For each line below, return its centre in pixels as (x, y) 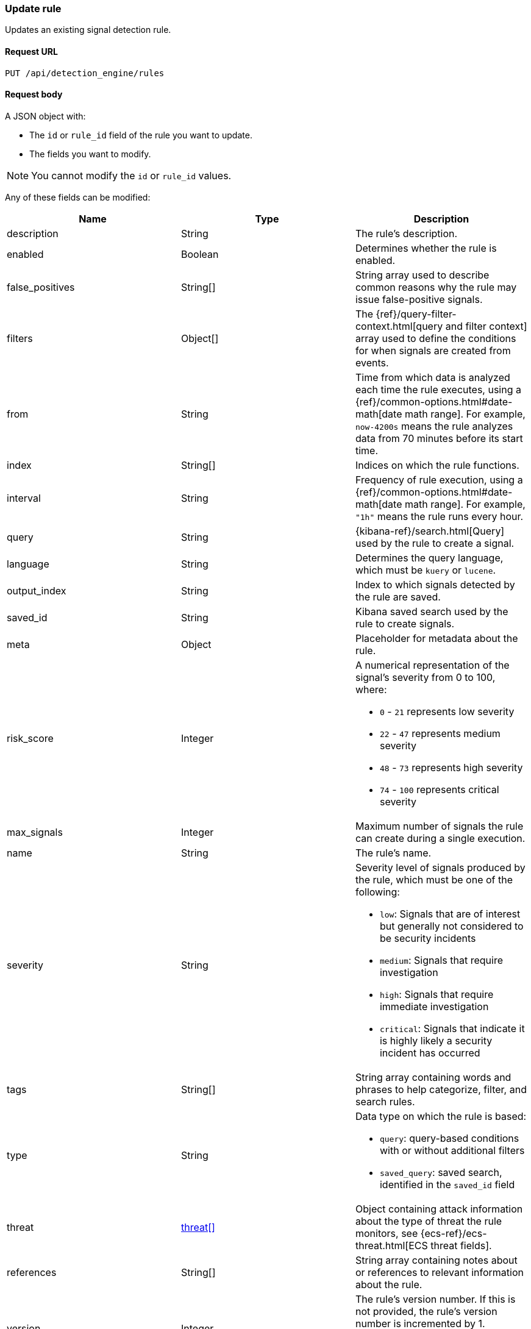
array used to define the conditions (436, 338)
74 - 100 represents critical (439, 789)
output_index (37, 590)
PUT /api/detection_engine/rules (85, 73)
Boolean (200, 254)
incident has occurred (430, 1053)
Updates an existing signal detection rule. (88, 30)
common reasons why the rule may (436, 287)
